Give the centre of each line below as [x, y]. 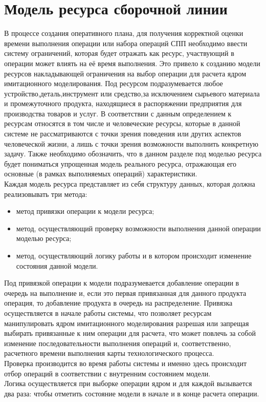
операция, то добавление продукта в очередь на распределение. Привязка [118, 303]
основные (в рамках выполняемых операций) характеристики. [101, 174]
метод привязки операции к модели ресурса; [85, 211]
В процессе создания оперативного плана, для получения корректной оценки [124, 33]
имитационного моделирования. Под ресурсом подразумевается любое [114, 83]
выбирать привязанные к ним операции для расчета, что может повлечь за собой [130, 333]
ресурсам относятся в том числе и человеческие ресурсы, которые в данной [122, 123]
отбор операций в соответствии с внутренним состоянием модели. [107, 373]
